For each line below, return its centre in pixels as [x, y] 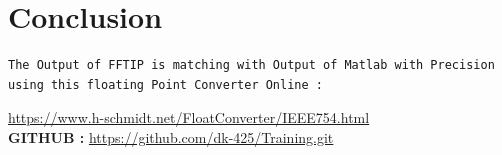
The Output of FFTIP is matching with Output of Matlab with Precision [251, 65]
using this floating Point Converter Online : [165, 84]
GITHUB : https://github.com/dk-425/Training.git [171, 136]
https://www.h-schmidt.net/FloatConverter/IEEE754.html [189, 117]
